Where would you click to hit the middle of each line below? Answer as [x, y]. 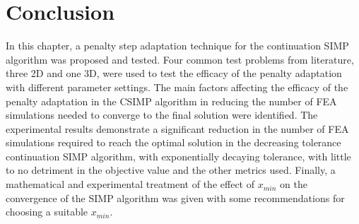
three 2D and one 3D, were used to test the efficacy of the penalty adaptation [174, 73]
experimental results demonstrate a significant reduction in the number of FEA [177, 128]
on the [294, 184]
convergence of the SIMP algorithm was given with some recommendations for [175, 198]
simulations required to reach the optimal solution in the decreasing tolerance [173, 142]
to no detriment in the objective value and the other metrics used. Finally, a [171, 170]
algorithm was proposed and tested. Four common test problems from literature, [180, 59]
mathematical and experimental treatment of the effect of [130, 184]
